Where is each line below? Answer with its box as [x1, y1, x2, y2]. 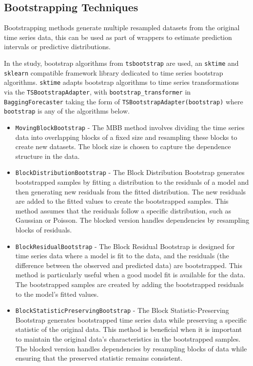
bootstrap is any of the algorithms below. [4, 106, 130, 116]
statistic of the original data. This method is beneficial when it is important [15, 324, 242, 334]
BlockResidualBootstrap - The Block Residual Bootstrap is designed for [15, 241, 235, 251]
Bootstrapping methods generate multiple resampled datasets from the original [4, 22, 240, 33]
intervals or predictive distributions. [4, 41, 111, 52]
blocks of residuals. [15, 224, 72, 234]
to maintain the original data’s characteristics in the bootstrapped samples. [15, 334, 241, 344]
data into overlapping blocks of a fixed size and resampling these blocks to [15, 132, 237, 142]
